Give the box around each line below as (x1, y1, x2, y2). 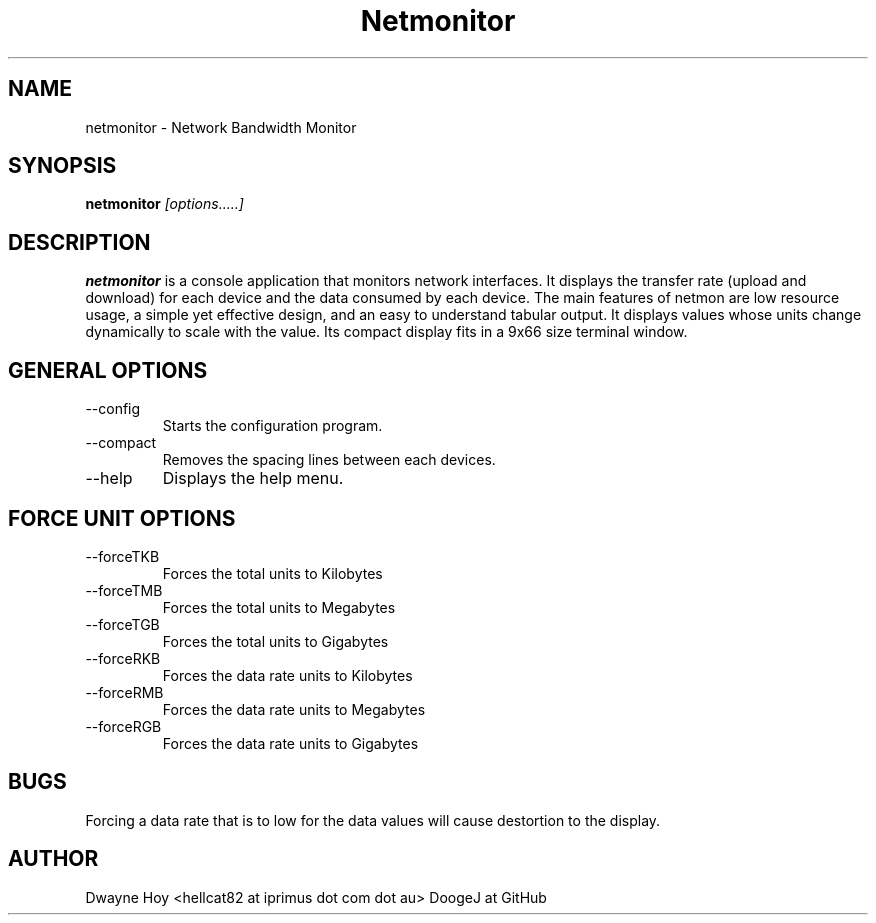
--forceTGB (85, 615, 160, 633)
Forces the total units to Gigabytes (162, 632, 389, 650)
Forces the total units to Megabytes (162, 598, 396, 616)
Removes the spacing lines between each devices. (162, 451, 496, 469)
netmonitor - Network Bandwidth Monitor (85, 118, 357, 136)
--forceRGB (85, 717, 162, 735)
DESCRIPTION (8, 229, 151, 255)
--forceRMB (85, 683, 164, 701)
